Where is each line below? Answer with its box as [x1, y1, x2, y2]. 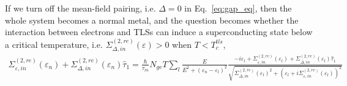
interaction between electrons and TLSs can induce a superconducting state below [5, 25, 313, 38]
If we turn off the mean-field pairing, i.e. [5, 2, 156, 14]
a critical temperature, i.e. [5, 38, 103, 50]
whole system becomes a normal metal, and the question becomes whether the [5, 13, 299, 26]
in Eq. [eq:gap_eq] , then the [184, 2, 292, 14]
